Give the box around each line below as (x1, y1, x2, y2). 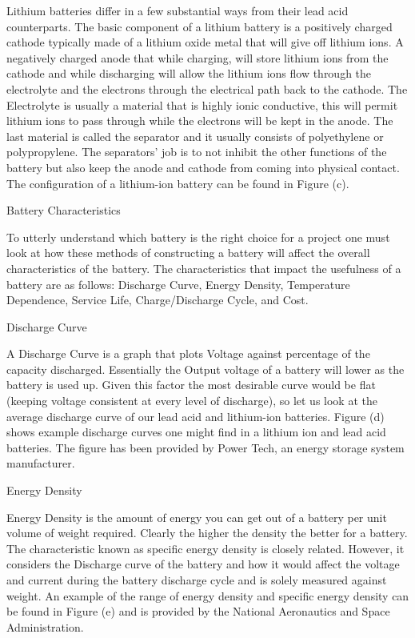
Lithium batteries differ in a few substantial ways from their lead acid (6, 2, 349, 18)
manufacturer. (6, 455, 75, 471)
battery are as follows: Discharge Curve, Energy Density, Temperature (6, 275, 350, 292)
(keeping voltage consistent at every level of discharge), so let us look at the (6, 392, 377, 409)
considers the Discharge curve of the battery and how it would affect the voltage (6, 556, 400, 572)
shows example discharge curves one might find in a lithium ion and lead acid (6, 423, 386, 440)
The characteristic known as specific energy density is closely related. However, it (6, 540, 405, 556)
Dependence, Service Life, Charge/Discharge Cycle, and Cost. (6, 291, 309, 308)
